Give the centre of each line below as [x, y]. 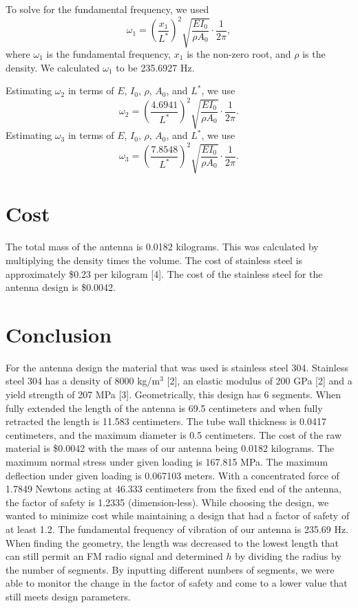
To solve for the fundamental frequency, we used [107, 9]
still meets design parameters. [68, 596]
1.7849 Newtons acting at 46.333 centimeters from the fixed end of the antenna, [173, 489]
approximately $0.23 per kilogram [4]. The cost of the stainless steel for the [164, 273]
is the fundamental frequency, [109, 54]
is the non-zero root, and [239, 54]
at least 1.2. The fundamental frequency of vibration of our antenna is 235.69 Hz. [177, 529]
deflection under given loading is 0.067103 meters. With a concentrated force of [172, 475]
